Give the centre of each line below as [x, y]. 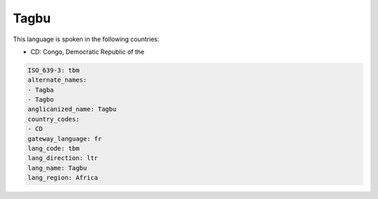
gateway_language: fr [65, 139]
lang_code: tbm [54, 149]
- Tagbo [41, 100]
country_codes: [54, 119]
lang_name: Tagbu [57, 168]
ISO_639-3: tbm [54, 70]
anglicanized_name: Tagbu [72, 109]
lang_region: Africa [63, 178]
